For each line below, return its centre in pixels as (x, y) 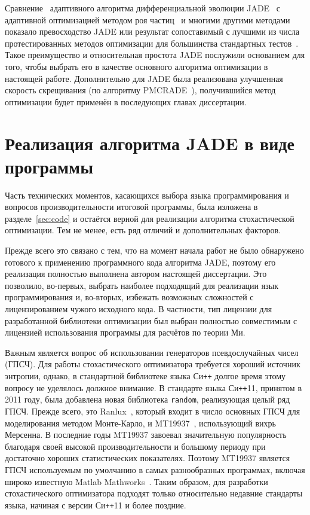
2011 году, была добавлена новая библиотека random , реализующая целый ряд (148, 399)
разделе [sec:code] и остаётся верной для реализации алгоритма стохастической (150, 218)
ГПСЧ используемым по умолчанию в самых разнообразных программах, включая (155, 469)
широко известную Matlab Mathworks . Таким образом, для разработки (136, 481)
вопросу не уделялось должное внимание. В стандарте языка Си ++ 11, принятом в (153, 387)
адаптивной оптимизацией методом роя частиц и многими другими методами (148, 19)
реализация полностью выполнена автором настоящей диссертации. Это (136, 274)
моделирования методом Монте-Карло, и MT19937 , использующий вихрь (140, 423)
